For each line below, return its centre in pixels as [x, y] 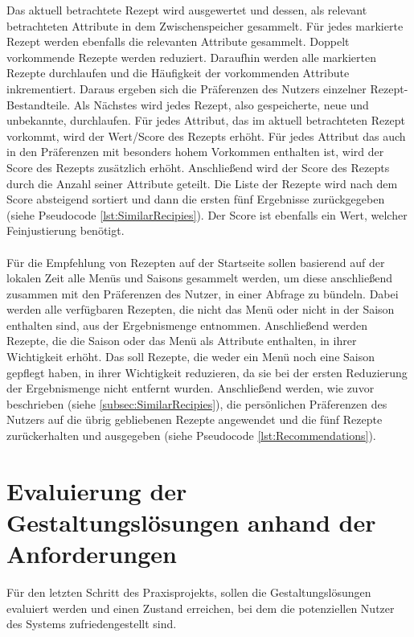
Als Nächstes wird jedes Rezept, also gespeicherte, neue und [221, 104]
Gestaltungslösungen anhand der [191, 522]
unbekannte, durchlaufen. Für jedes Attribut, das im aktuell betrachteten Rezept [206, 120]
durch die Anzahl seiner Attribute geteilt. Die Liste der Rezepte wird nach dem [202, 183]
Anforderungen [92, 554]
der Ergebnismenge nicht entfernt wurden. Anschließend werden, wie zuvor [191, 388]
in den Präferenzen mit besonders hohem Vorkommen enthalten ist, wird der [195, 152]
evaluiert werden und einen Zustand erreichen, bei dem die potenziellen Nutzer [201, 608]
